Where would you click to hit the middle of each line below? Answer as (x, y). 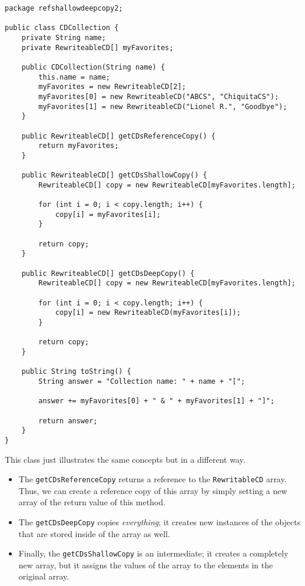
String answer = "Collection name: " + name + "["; (142, 381)
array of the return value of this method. (92, 502)
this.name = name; (74, 77)
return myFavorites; (79, 146)
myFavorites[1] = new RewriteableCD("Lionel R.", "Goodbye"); (163, 106)
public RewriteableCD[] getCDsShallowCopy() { (114, 175)
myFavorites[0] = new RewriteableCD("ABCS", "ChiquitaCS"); (159, 96)
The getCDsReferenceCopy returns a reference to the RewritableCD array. (152, 479)
